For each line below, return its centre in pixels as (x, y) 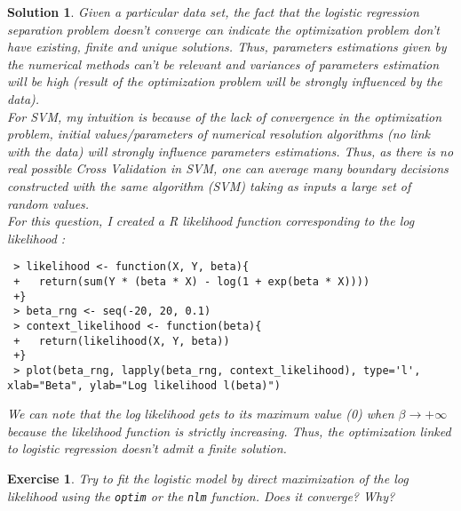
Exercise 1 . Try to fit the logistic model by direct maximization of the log (208, 478)
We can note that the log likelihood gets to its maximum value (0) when (201, 414)
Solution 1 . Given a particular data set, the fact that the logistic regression (213, 12)
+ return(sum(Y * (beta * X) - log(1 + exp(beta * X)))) (192, 281)
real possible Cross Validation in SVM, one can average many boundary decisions (228, 168)
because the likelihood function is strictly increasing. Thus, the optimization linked (229, 431)
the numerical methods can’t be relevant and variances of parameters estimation (223, 64)
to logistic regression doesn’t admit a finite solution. (147, 448)
